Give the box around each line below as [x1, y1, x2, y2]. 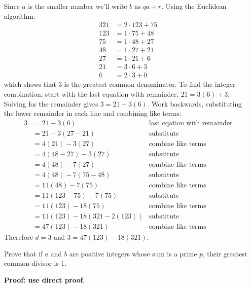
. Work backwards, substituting [147, 98, 242, 108]
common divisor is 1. [4, 258, 67, 268]
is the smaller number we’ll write [28, 1, 127, 11]
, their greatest [203, 248, 248, 258]
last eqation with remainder [149, 119, 233, 127]
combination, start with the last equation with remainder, [4, 89, 179, 99]
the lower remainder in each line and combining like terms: [4, 108, 181, 118]
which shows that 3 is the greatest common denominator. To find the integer [4, 79, 236, 89]
